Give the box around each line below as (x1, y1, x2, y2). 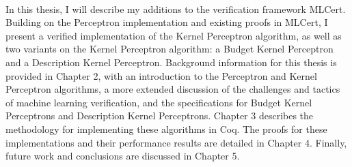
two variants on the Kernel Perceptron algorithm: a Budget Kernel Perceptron (5, 42, 334, 56)
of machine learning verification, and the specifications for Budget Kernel (5, 95, 312, 109)
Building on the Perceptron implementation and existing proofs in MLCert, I (5, 15, 328, 29)
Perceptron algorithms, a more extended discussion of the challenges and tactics (5, 82, 340, 96)
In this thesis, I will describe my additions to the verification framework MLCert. (5, 1, 346, 16)
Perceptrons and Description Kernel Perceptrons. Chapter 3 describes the (5, 108, 314, 123)
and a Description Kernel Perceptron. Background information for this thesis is (5, 55, 337, 69)
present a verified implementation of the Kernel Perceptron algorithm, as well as (5, 28, 342, 42)
